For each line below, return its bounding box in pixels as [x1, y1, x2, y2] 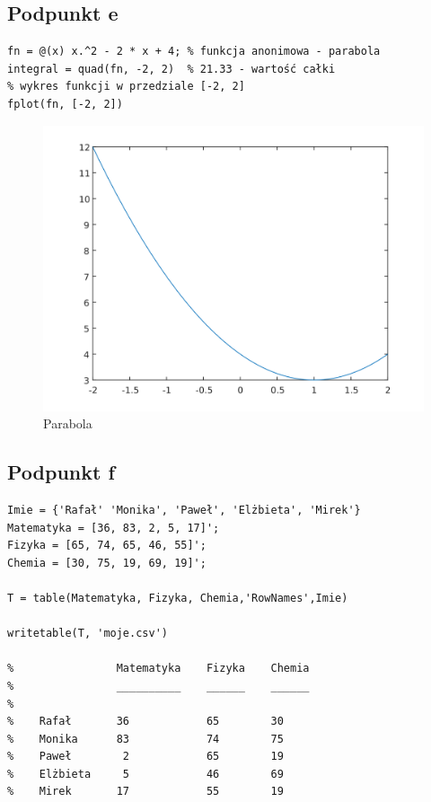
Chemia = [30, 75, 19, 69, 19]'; [7, 556, 207, 569]
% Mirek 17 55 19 [7, 785, 284, 798]
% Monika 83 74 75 [7, 732, 284, 745]
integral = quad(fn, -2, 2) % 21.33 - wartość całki [7, 62, 336, 75]
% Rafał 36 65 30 [7, 715, 284, 728]
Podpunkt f [7, 458, 115, 486]
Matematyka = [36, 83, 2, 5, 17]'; [7, 521, 220, 534]
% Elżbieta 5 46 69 [7, 767, 284, 780]
